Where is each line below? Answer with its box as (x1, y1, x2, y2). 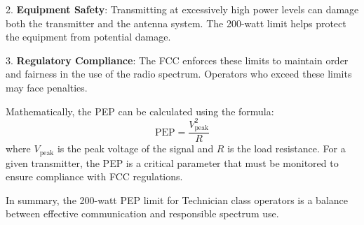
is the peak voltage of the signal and (57, 141, 214, 156)
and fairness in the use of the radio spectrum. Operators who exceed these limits (6, 66, 352, 81)
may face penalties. (6, 80, 88, 94)
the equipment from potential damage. (6, 29, 171, 44)
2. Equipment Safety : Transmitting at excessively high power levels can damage (6, 2, 359, 16)
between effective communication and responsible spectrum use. (6, 206, 279, 221)
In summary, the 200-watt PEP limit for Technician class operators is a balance (6, 192, 348, 207)
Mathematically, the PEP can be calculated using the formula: (6, 103, 274, 118)
